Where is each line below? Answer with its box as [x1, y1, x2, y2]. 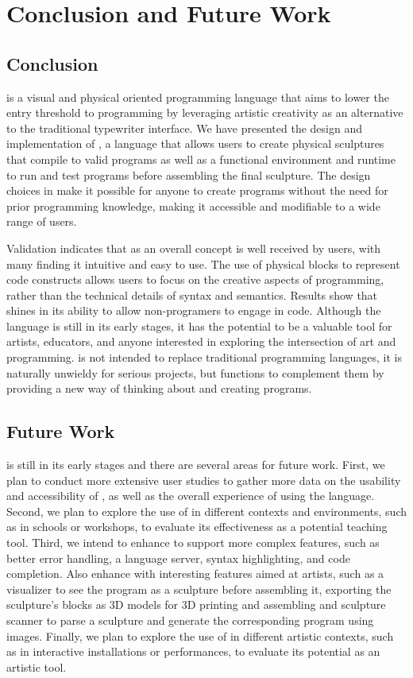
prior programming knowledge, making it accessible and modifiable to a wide [6, 197, 380, 214]
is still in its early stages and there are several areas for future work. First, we [6, 456, 385, 473]
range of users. [6, 213, 77, 230]
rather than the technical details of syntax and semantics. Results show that [6, 286, 378, 303]
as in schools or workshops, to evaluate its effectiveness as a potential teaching [6, 518, 388, 535]
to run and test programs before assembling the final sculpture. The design [6, 166, 371, 183]
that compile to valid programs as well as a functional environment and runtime [6, 150, 396, 167]
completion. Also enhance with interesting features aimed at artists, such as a [6, 565, 384, 582]
